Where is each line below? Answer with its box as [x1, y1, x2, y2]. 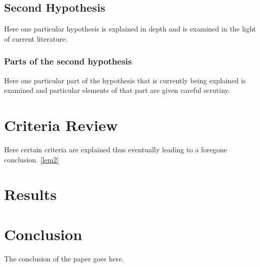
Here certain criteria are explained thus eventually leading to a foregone [4, 144, 227, 154]
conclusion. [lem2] [4, 154, 59, 164]
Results [4, 184, 57, 205]
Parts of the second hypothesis [4, 55, 132, 68]
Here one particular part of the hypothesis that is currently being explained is [4, 75, 246, 85]
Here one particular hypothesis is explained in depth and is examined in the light [4, 23, 256, 34]
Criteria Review [4, 114, 118, 135]
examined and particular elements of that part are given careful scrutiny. [4, 85, 230, 95]
